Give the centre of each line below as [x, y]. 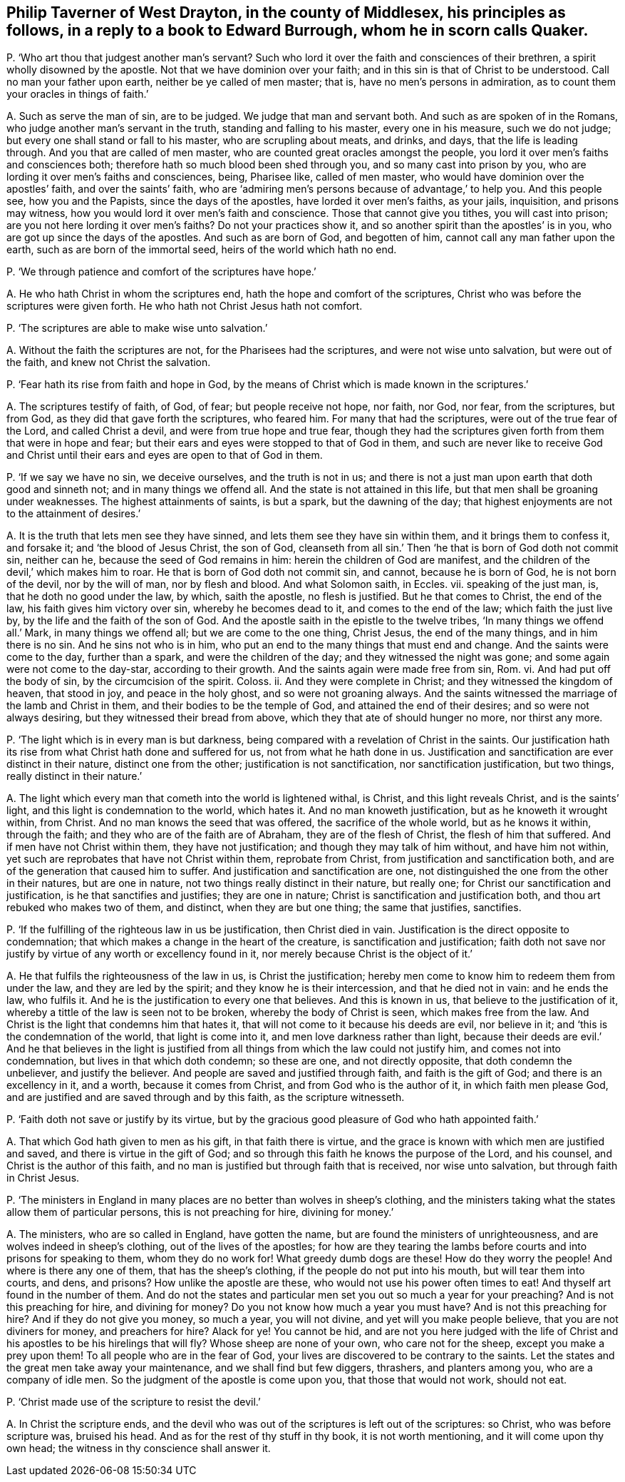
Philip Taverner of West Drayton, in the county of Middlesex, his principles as [286, 12]
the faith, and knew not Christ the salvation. [109, 362]
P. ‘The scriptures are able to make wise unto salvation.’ [137, 328]
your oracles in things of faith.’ [78, 94]
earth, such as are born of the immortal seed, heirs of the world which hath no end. [202, 250]
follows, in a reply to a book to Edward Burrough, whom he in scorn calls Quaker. [298, 30]
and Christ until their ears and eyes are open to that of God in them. [165, 455]
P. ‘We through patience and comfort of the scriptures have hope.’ [161, 272]
